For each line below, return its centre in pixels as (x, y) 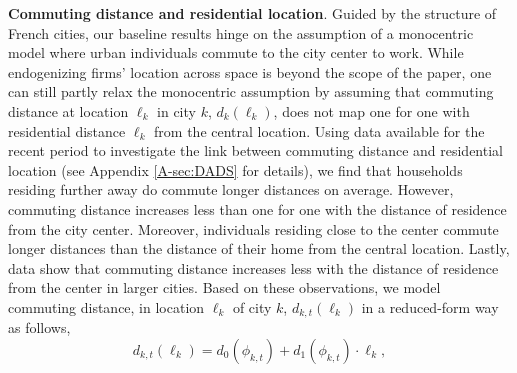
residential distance (67, 130)
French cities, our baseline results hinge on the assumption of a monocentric (241, 32)
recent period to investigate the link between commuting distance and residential (255, 150)
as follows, (39, 327)
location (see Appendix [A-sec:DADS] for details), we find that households (235, 169)
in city (176, 110)
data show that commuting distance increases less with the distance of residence (253, 267)
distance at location (68, 110)
